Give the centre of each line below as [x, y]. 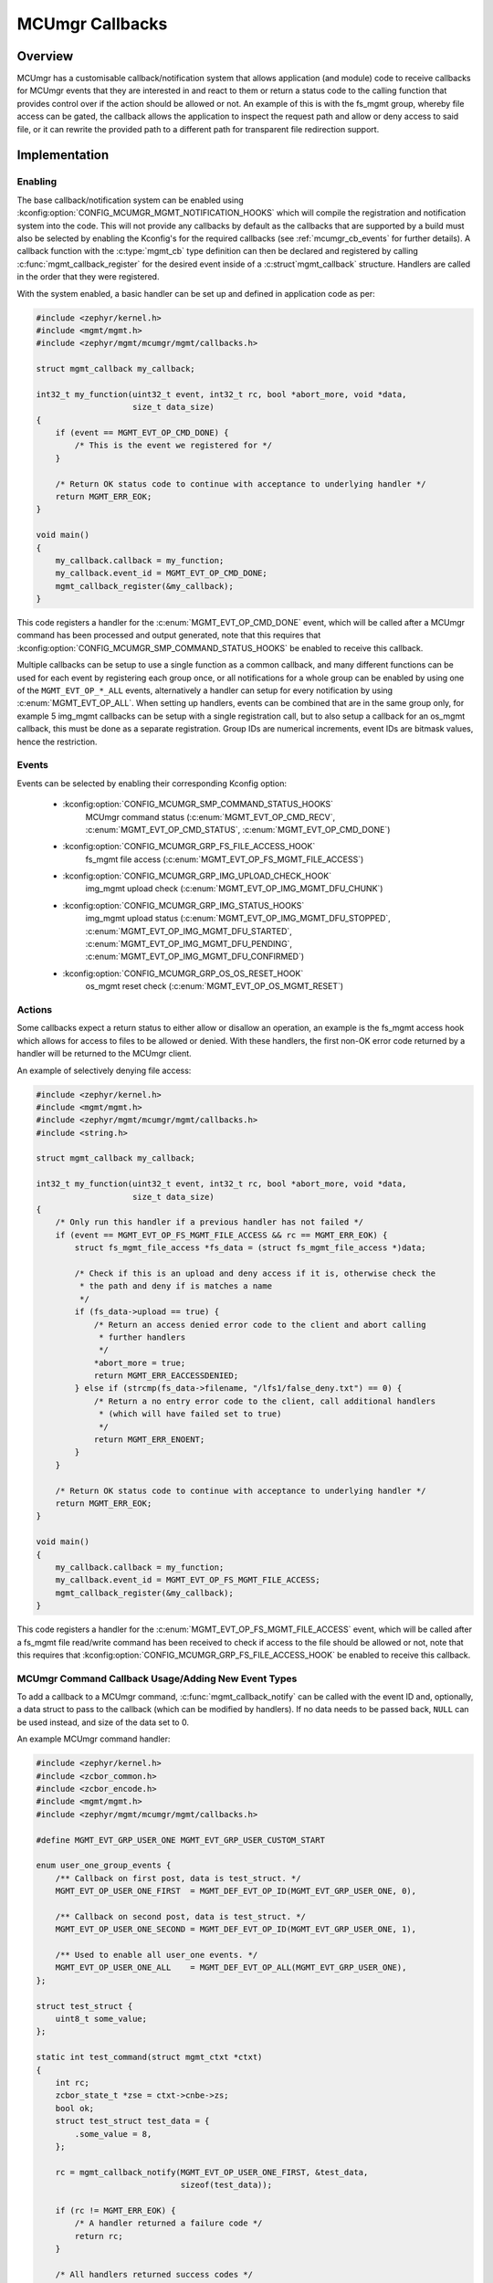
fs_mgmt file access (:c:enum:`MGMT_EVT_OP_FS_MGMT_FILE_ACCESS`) [225, 859]
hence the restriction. [57, 742]
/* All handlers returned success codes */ [154, 2274]
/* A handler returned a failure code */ [168, 2223]
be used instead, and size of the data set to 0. [103, 1722]
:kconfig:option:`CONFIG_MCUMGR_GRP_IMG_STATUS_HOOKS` [184, 905]
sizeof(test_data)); [226, 2185]
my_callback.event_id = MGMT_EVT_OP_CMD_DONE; [162, 573]
